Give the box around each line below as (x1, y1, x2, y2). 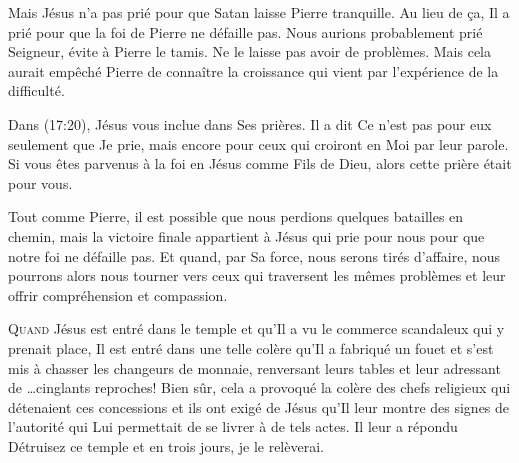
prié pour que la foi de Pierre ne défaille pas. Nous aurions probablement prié (8, 21, 483, 42)
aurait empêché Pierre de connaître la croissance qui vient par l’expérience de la (8, 60, 499, 81)
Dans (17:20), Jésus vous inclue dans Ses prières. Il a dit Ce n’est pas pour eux (8, 113, 492, 134)
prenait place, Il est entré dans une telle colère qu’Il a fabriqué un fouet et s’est (8, 337, 494, 358)
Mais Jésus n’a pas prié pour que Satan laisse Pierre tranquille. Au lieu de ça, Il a (8, 2, 510, 22)
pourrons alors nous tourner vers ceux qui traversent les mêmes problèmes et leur (8, 265, 506, 286)
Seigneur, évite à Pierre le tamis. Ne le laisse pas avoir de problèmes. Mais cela (8, 41, 491, 62)
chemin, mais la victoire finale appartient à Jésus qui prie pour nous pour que (8, 225, 485, 246)
